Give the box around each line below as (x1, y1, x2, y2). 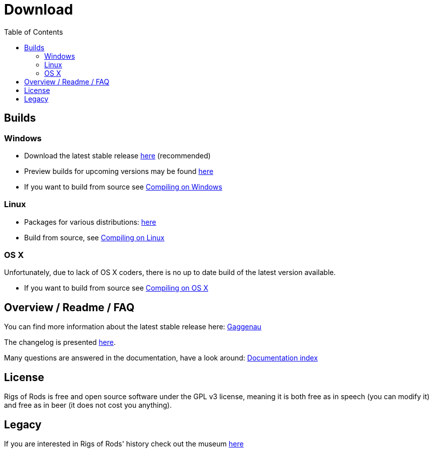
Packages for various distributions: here (24, 217, 156, 226)
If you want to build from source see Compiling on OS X (24, 284, 208, 293)
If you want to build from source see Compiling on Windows (24, 182, 222, 191)
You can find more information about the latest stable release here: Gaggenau (4, 322, 262, 331)
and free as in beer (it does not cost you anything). (4, 401, 172, 410)
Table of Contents (4, 27, 63, 36)
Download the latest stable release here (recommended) (24, 151, 211, 160)
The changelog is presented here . (4, 338, 116, 347)
